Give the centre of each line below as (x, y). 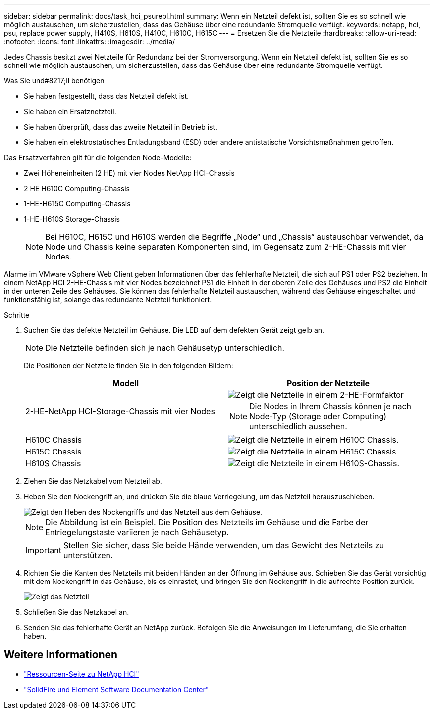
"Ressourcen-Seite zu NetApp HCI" (81, 674)
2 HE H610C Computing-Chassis (77, 188)
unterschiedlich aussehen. (298, 426)
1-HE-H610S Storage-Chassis (72, 219)
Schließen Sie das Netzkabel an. (77, 612)
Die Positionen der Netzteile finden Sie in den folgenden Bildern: (129, 365)
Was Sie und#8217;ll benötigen (54, 81)
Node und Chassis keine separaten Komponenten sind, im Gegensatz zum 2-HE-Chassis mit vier (226, 247)
